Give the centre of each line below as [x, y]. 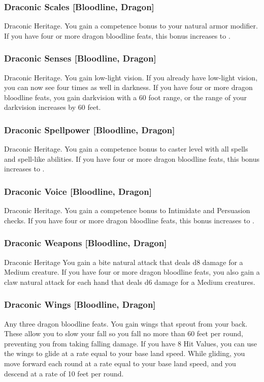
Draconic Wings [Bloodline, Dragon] [80, 304]
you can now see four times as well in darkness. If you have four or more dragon [128, 87]
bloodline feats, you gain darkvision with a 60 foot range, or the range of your [125, 97]
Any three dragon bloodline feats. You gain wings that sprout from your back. [126, 323]
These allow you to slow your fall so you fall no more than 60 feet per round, [124, 333]
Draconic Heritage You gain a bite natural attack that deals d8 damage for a [124, 262]
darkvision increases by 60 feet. [53, 107]
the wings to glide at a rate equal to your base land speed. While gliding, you [125, 353]
